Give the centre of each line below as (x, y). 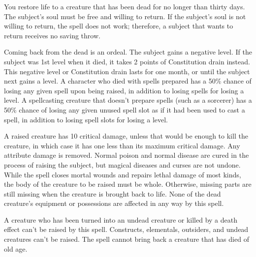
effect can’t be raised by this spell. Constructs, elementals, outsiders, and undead (126, 229)
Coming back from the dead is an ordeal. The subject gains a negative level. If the (128, 52)
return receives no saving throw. (52, 35)
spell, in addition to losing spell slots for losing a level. (86, 119)
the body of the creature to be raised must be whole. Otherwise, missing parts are (128, 184)
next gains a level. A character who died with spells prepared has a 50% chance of (128, 81)
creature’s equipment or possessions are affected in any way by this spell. (114, 203)
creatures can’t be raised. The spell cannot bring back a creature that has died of (127, 239)
